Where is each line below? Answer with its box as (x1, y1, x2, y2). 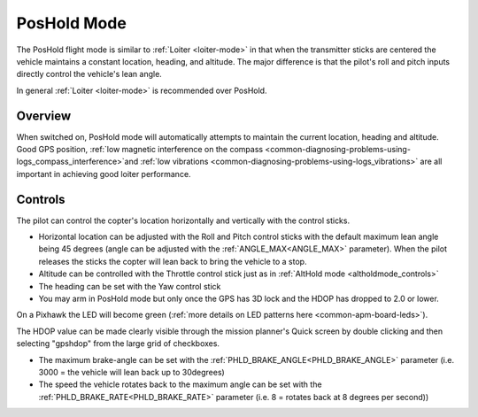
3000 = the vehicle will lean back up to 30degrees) (38, 367, 225, 377)
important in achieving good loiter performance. (16, 168, 191, 179)
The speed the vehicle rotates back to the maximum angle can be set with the (38, 379, 322, 390)
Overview (16, 108, 72, 123)
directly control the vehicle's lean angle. (16, 69, 163, 80)
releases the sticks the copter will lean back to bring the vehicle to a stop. (38, 256, 307, 266)
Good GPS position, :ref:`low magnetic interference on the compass (16, 144, 264, 155)
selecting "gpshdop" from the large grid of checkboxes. (16, 338, 220, 349)
